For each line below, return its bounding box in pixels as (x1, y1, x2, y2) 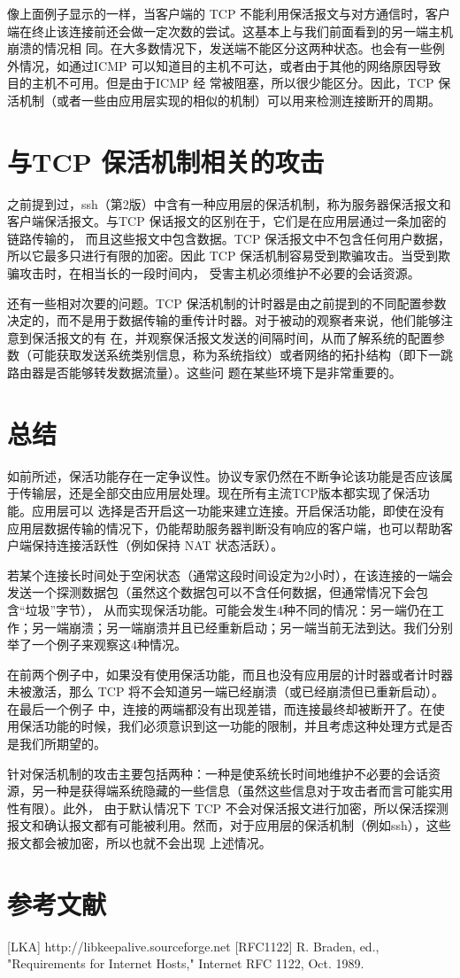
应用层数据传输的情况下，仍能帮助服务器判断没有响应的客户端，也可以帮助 (7, 518, 441, 537)
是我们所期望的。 (7, 734, 106, 753)
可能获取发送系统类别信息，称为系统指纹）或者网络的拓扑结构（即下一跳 (31, 345, 453, 364)
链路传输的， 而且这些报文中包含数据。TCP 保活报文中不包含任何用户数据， (7, 229, 451, 247)
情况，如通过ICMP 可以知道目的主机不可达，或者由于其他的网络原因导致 (19, 56, 441, 74)
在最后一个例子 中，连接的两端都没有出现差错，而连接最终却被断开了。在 (7, 699, 433, 718)
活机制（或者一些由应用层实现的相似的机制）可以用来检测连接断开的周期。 (7, 90, 441, 109)
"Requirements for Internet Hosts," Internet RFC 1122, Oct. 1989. (7, 954, 364, 973)
